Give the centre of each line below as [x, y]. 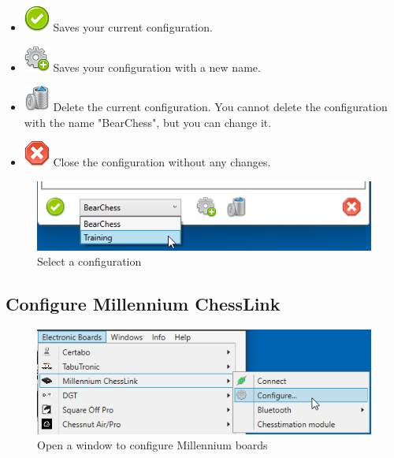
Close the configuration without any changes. [162, 162]
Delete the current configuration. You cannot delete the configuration [220, 107]
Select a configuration [89, 261]
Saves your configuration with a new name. [157, 67]
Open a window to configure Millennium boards [152, 445]
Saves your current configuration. [133, 27]
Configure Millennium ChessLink [143, 304]
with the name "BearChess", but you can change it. [148, 122]
